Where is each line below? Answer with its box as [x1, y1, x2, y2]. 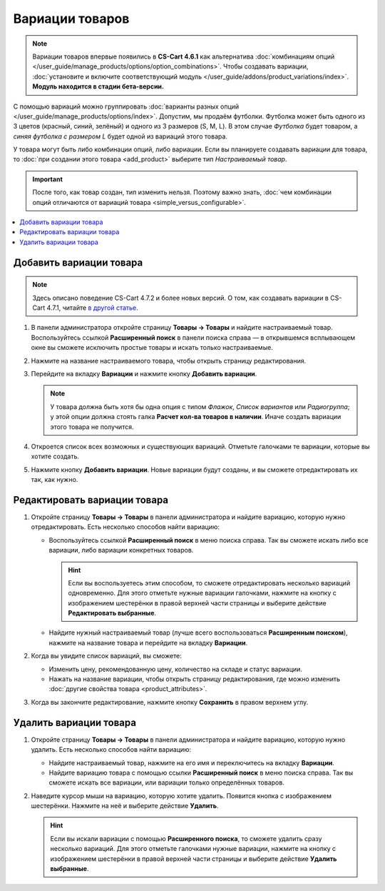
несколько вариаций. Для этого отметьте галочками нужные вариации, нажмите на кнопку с [50, 845, 337, 853]
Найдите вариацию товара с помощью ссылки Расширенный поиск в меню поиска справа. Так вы [48, 768, 354, 777]
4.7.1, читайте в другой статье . [46, 303, 138, 312]
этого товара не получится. [50, 422, 134, 431]
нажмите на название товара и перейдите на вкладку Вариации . [48, 638, 248, 647]
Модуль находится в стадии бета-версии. [32, 82, 164, 91]
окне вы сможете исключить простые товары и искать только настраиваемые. [31, 343, 274, 352]
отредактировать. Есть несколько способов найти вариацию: [31, 523, 220, 531]
